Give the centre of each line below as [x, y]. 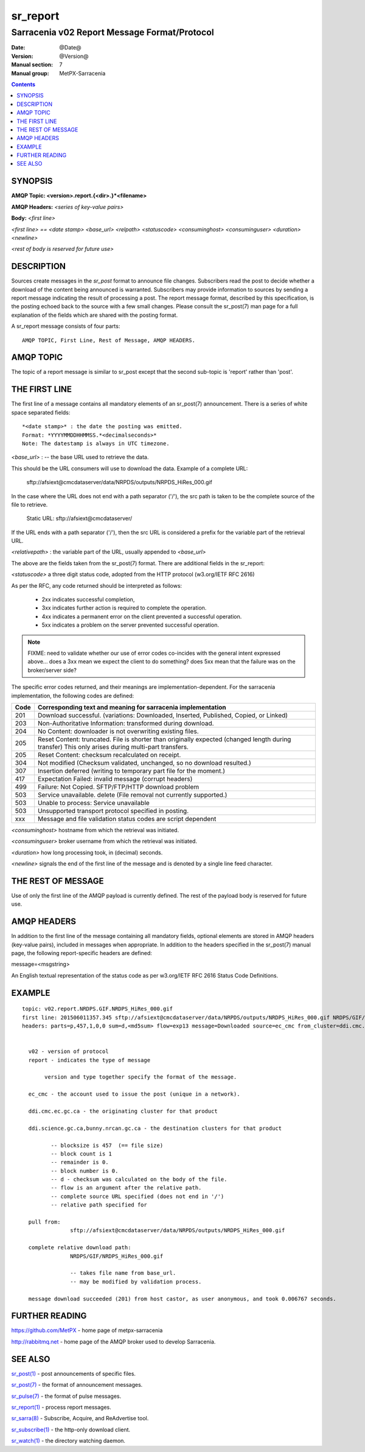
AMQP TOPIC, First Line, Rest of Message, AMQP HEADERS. [109, 340]
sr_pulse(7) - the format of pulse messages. [66, 1396]
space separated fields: [41, 412]
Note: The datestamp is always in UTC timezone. [96, 443]
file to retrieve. [30, 504]
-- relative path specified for [99, 1205]
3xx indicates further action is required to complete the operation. [124, 608]
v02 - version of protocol [68, 1052]
